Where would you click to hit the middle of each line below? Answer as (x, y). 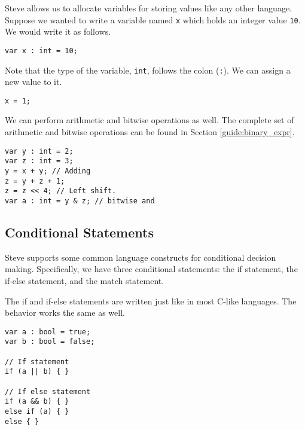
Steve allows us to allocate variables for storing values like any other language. (149, 8)
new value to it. (33, 82)
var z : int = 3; (39, 161)
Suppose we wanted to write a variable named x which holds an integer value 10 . (153, 19)
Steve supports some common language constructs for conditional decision (141, 257)
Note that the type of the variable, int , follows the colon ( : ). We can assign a (148, 70)
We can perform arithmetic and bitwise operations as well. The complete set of (150, 120)
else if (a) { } (37, 411)
